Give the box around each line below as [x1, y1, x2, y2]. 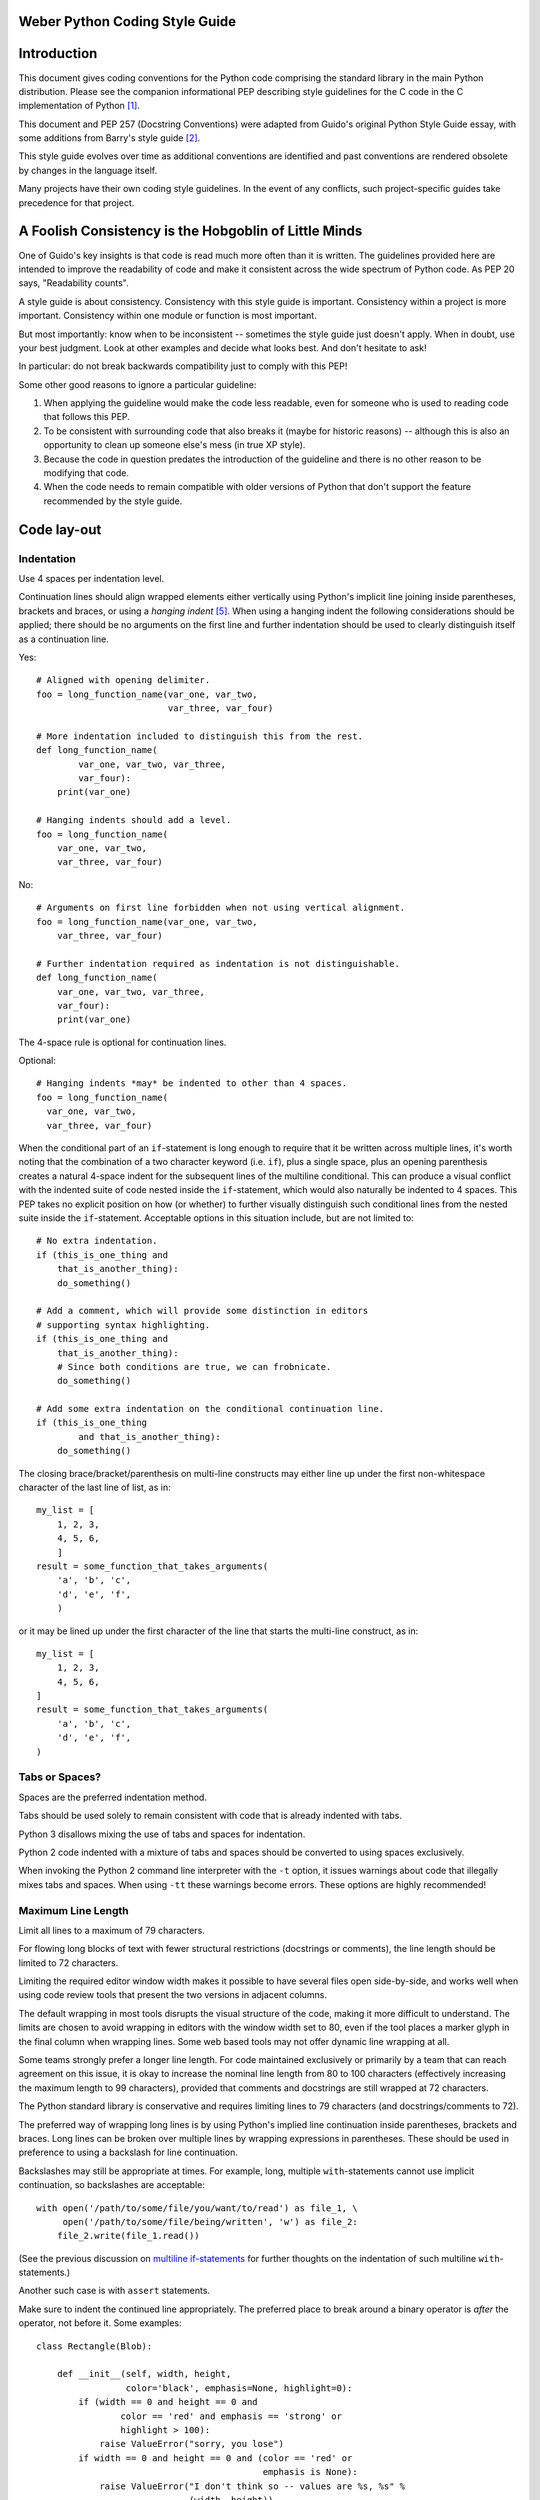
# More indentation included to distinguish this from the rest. [36, 730, 364, 742]
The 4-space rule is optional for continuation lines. [18, 1036, 227, 1048]
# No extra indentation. [36, 1235, 158, 1247]
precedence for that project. [18, 196, 135, 209]
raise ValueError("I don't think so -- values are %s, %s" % [99, 2480, 406, 2492]
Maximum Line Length [18, 1903, 129, 1917]
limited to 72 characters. [18, 1956, 119, 1969]
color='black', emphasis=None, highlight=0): [125, 2382, 353, 2394]
